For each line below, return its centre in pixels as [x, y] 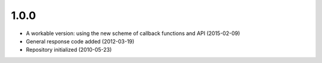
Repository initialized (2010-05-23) [69, 50]
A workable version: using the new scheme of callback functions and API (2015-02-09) [133, 33]
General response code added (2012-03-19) [80, 41]
